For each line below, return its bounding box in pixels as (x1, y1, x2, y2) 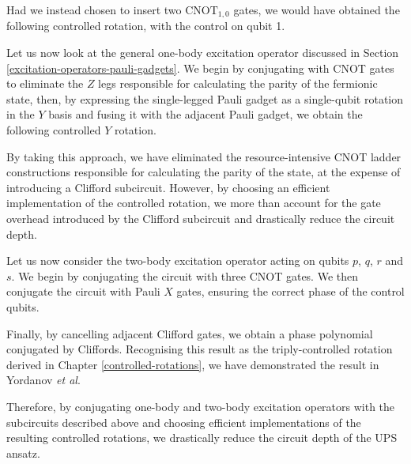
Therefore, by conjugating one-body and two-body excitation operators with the (6, 398, 395, 414)
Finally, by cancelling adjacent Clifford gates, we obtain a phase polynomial (6, 325, 373, 341)
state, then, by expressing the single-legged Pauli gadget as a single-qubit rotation (6, 90, 404, 107)
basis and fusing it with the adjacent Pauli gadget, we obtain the (48, 106, 363, 123)
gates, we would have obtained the (233, 2, 400, 17)
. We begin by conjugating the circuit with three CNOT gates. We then (11, 267, 359, 284)
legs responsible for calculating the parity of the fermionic (98, 75, 378, 92)
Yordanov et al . (6, 372, 81, 388)
